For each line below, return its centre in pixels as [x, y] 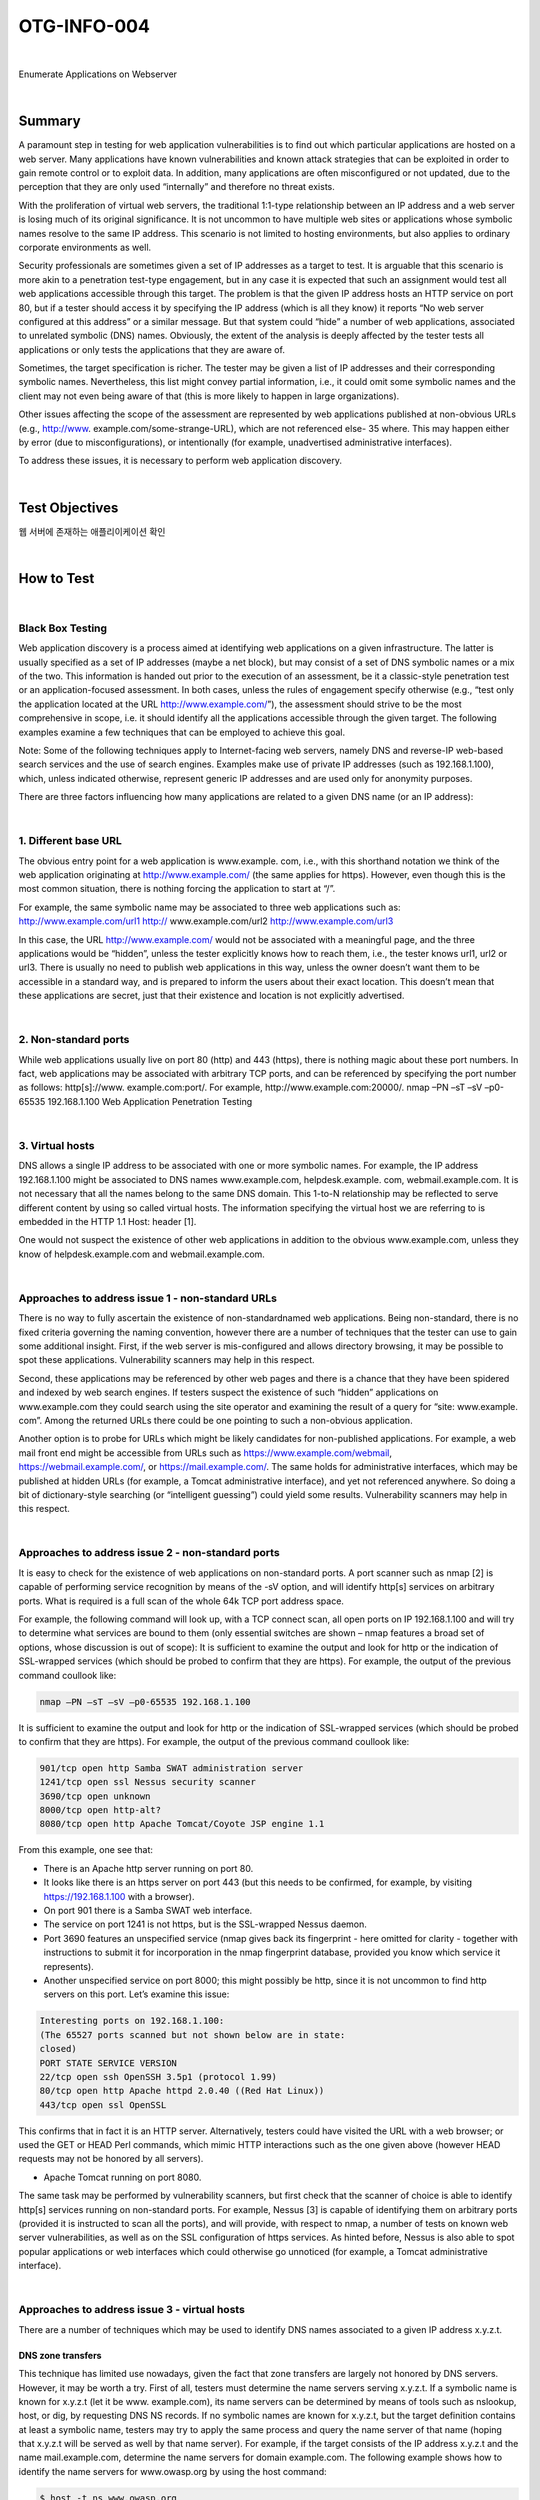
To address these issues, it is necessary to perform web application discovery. [180, 461]
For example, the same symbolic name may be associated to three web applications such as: [209, 907]
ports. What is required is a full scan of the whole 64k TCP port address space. [181, 1601]
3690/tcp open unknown [95, 1796]
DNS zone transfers [60, 2355]
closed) [58, 2049]
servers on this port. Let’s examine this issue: [136, 1994]
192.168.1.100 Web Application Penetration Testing [150, 1101]
